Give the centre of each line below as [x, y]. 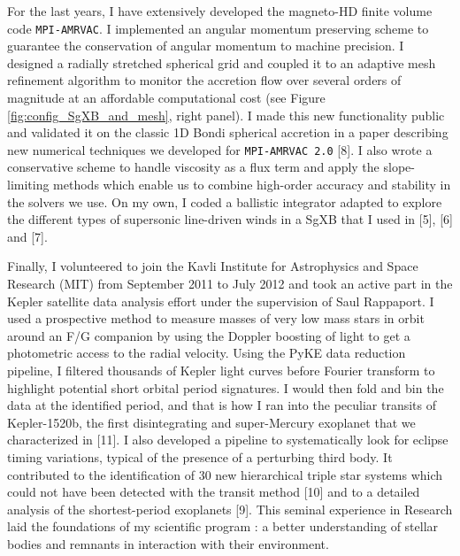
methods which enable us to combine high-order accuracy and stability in [252, 185]
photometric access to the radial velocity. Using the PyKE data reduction [207, 353]
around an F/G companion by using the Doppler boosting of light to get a [209, 335]
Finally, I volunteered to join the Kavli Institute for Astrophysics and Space [213, 266]
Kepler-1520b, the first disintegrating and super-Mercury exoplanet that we [211, 422]
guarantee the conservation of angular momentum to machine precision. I [206, 46]
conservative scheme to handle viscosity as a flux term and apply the [193, 167]
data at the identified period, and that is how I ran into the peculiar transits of [222, 405]
